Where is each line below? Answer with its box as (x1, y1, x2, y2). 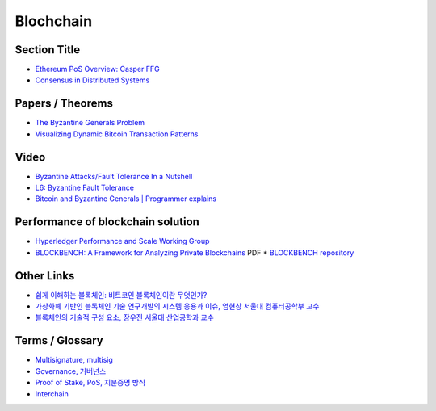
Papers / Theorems (15, 97, 113, 111)
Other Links (15, 269, 75, 283)
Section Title (15, 43, 81, 57)
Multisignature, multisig (35, 355, 113, 365)
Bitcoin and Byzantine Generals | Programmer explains (35, 194, 217, 203)
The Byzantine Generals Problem (35, 118, 145, 128)
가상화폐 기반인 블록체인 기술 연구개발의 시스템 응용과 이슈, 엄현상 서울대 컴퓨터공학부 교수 (35, 301, 320, 311)
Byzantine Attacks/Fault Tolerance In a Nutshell (35, 171, 193, 181)
